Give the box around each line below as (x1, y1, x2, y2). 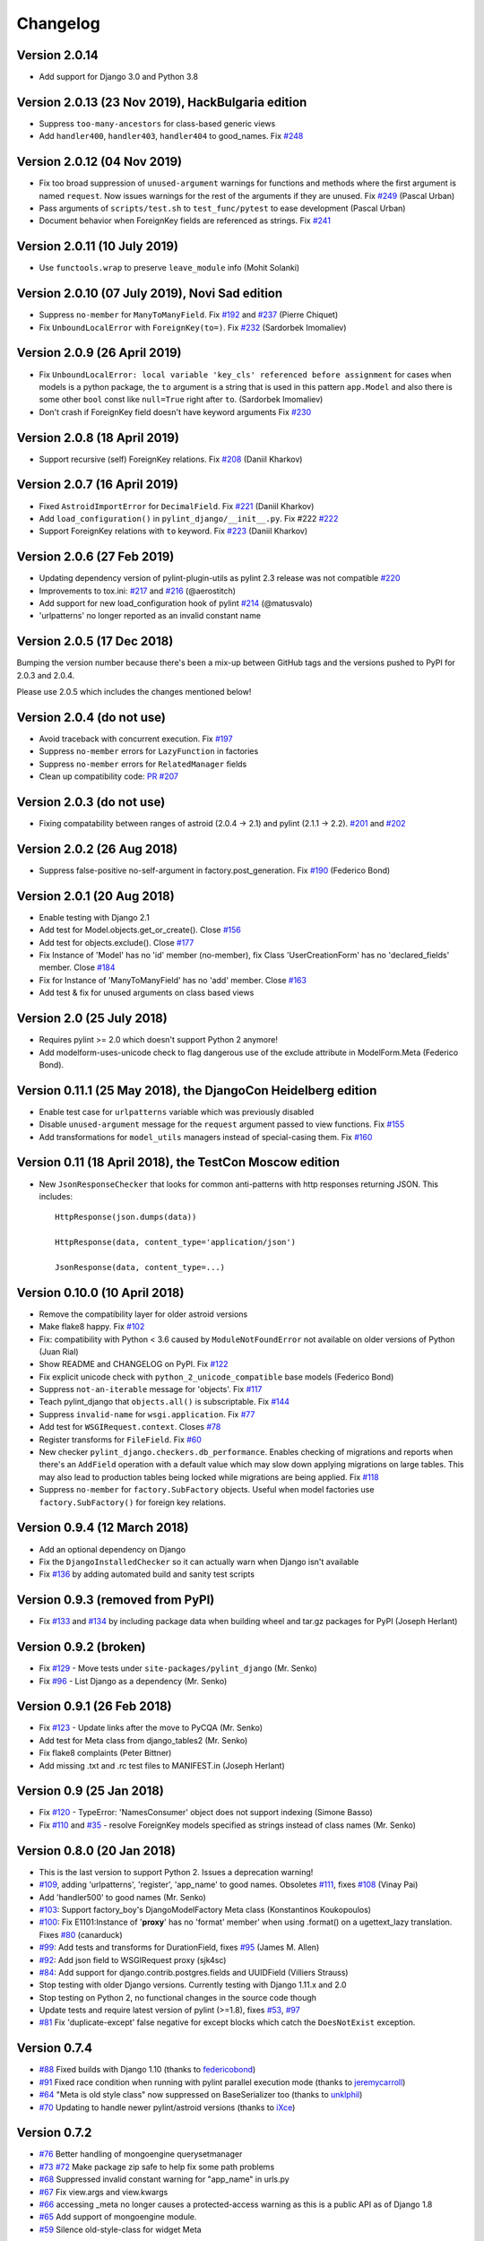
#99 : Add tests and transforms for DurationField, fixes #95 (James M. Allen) (39, 1942, 320, 1953)
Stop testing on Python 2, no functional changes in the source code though (39, 1992, 317, 2003)
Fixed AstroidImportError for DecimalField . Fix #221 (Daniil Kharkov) (39, 500, 315, 511)
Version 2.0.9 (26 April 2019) (16, 345, 183, 360)
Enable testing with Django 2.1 (39, 912, 150, 922)
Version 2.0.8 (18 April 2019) (16, 430, 179, 446)
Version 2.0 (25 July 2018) (16, 1011, 168, 1026)
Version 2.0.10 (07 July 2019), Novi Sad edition (16, 286, 283, 301)
